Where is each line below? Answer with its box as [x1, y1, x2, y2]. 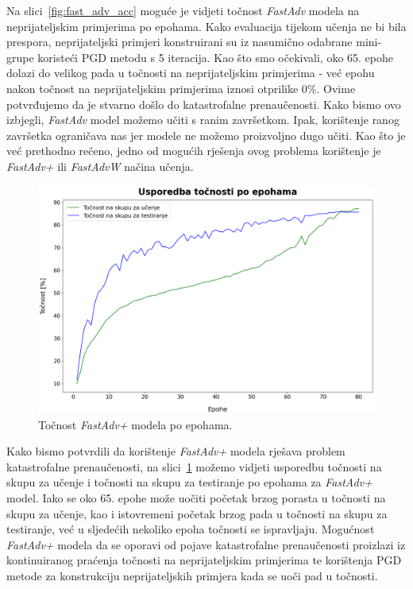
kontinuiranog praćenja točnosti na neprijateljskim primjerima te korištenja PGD [6, 552, 402, 568]
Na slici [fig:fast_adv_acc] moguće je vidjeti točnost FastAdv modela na [6, 2, 360, 18]
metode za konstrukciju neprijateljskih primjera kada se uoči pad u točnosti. [6, 568, 378, 583]
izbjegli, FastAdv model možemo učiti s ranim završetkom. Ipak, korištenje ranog [6, 111, 399, 128]
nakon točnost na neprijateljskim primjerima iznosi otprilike [6, 79, 299, 96]
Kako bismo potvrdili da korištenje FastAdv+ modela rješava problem [6, 443, 345, 459]
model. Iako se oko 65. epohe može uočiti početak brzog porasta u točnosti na [6, 490, 386, 506]
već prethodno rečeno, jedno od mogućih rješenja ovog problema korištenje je [6, 142, 381, 159]
